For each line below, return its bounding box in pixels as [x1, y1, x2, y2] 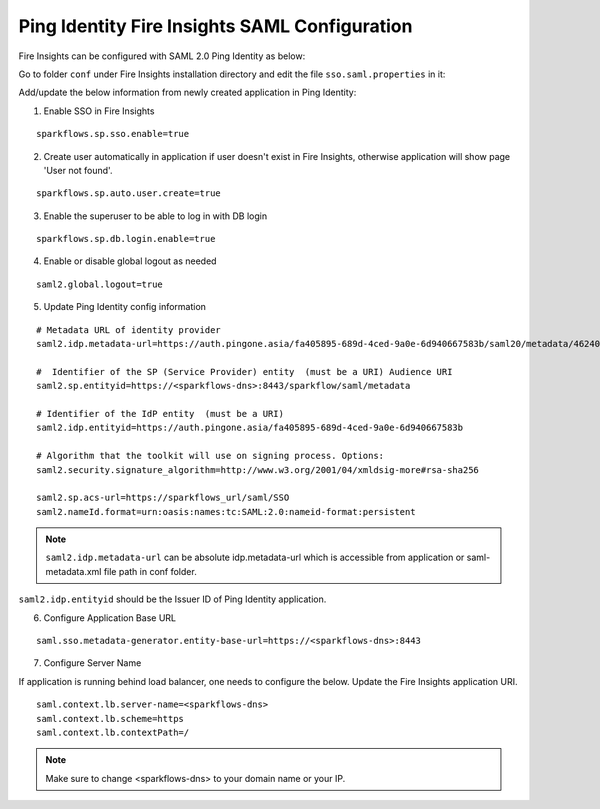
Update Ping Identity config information [43, 301, 207, 313]
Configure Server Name [43, 657, 142, 669]
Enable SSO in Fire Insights [43, 105, 155, 117]
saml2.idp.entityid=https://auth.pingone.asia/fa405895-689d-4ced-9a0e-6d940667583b [36, 422, 464, 434]
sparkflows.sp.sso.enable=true [36, 128, 190, 140]
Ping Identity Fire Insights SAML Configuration [18, 15, 413, 37]
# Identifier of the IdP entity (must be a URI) [36, 408, 285, 419]
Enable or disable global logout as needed [43, 255, 217, 267]
